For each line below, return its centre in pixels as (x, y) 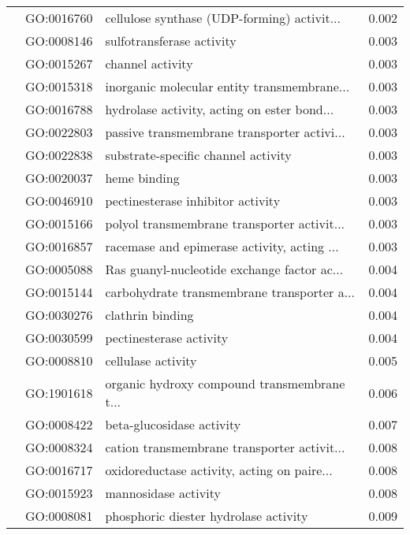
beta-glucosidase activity (173, 424)
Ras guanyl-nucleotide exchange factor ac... (224, 269)
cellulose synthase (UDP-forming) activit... (223, 18)
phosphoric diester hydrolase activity (207, 516)
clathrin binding (149, 315)
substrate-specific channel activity (198, 155)
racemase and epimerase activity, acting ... (222, 246)
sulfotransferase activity (171, 41)
